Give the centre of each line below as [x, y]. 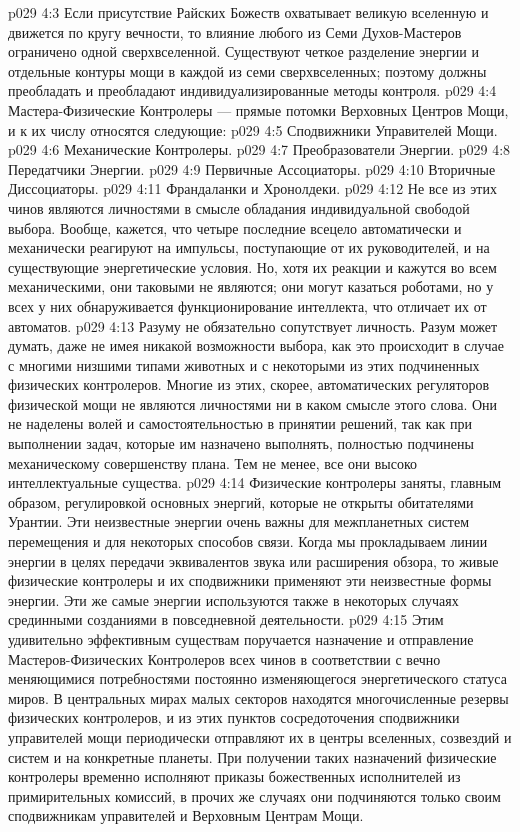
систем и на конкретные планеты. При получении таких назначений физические [252, 756]
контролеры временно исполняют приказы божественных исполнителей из [234, 776]
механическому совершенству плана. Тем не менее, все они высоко [213, 462]
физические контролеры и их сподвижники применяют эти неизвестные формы [250, 580]
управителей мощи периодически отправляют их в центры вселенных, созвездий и [260, 736]
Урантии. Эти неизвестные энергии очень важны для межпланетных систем [239, 521]
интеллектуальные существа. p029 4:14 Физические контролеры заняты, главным [255, 482]
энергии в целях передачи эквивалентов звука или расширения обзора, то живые [253, 560]
